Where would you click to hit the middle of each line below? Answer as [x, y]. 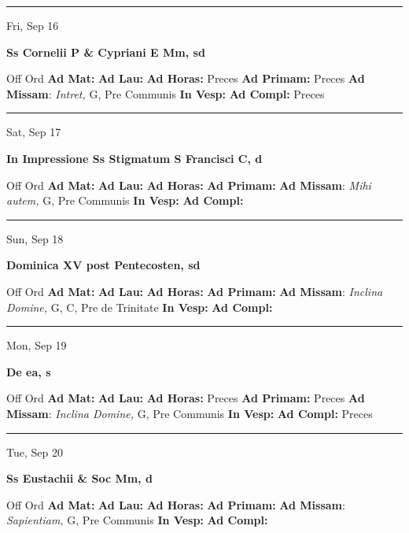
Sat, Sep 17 [34, 132]
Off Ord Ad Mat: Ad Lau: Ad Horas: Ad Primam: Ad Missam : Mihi [189, 185]
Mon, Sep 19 [37, 345]
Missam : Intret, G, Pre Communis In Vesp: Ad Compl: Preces [166, 93]
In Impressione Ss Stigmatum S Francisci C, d [134, 158]
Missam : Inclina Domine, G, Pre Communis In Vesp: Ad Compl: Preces [190, 413]
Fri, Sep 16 [33, 25]
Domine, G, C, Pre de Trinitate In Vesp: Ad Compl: [140, 307]
